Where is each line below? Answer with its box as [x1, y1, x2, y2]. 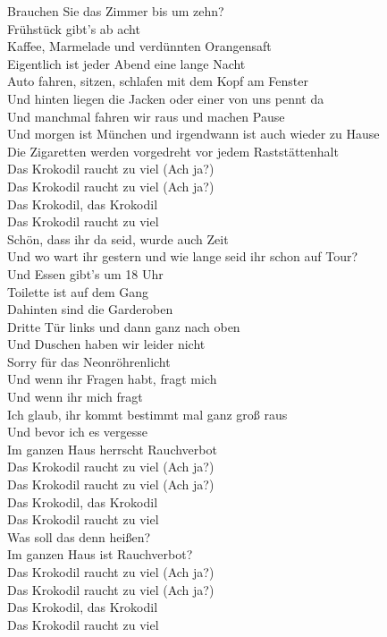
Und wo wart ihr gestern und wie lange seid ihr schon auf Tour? [7, 247, 358, 266]
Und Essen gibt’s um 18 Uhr [7, 264, 164, 283]
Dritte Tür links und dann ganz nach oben [7, 317, 240, 335]
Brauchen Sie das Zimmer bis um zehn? [7, 2, 224, 20]
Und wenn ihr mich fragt [7, 387, 143, 406]
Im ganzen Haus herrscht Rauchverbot [7, 439, 217, 458]
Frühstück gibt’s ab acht [7, 19, 140, 38]
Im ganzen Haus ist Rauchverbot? [7, 545, 193, 564]
